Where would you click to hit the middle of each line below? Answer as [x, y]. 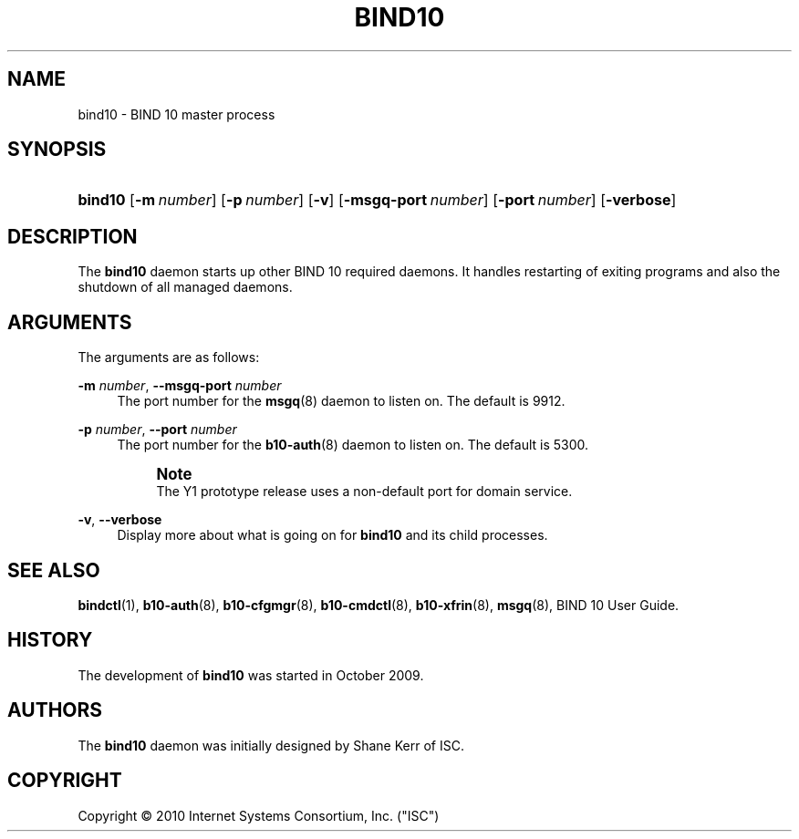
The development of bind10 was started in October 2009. [251, 675]
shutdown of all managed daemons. [185, 287]
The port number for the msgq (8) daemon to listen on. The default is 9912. [341, 401]
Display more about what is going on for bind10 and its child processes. [332, 535]
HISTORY [50, 640]
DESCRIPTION [73, 236]
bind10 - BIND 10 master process [176, 114]
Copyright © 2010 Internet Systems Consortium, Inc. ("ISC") [259, 815]
